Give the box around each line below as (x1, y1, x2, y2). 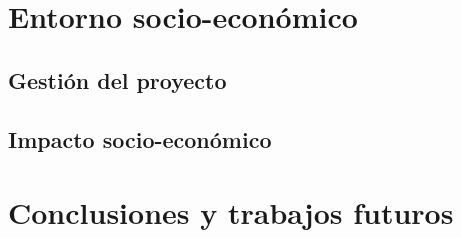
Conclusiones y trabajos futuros (8, 192, 454, 233)
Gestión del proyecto (8, 64, 227, 95)
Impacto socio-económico (8, 123, 272, 154)
